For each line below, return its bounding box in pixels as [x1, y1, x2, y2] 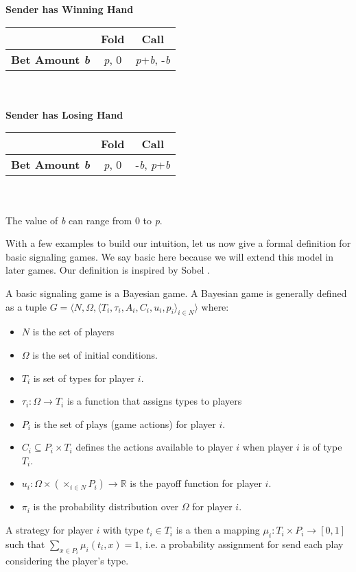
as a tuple [5, 299, 47, 313]
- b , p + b [135, 156, 171, 173]
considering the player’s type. [5, 553, 129, 568]
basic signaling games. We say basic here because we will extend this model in [5, 249, 334, 263]
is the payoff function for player [130, 476, 262, 490]
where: [201, 299, 229, 313]
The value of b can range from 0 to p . [5, 213, 163, 227]
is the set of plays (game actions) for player [34, 416, 216, 431]
